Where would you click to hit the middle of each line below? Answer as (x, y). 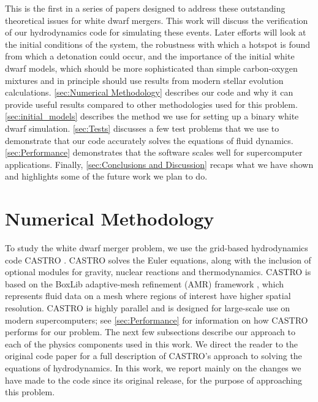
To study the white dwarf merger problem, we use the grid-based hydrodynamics (157, 248)
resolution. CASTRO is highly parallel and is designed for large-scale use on (148, 308)
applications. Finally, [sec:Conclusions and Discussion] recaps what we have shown (159, 164)
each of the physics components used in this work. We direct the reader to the (152, 343)
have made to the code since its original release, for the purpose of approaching (154, 380)
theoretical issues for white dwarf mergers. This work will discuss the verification (157, 20)
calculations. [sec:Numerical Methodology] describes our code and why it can (149, 92)
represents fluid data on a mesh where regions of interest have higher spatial (148, 296)
